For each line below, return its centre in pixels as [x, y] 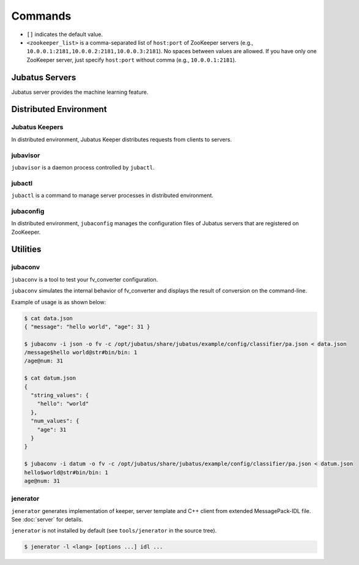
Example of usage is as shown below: [59, 302]
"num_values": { [55, 421]
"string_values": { [60, 395]
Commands [41, 16]
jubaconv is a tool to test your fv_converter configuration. [85, 279]
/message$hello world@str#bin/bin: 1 [81, 353]
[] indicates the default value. [65, 34]
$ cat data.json [49, 318]
